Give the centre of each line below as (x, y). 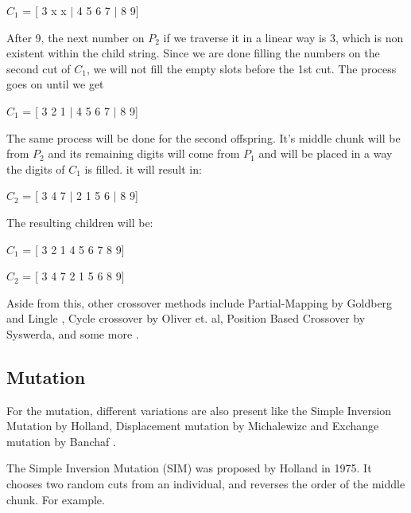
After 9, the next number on (76, 37)
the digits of (36, 168)
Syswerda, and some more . (73, 333)
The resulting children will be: (80, 222)
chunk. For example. (56, 499)
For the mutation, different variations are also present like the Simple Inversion (199, 410)
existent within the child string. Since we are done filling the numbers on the (193, 53)
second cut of (39, 68)
